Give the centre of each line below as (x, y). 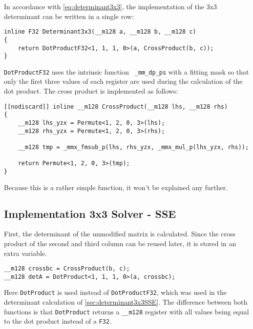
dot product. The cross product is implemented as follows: (91, 91)
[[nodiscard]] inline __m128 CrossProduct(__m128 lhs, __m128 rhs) (116, 106)
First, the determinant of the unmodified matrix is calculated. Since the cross (120, 234)
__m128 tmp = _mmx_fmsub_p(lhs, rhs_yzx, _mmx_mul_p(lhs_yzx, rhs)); (133, 147)
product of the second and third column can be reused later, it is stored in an (120, 243)
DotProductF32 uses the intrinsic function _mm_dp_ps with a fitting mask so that (126, 71)
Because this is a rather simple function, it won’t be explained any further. (116, 187)
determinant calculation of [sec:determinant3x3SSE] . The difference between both (126, 302)
